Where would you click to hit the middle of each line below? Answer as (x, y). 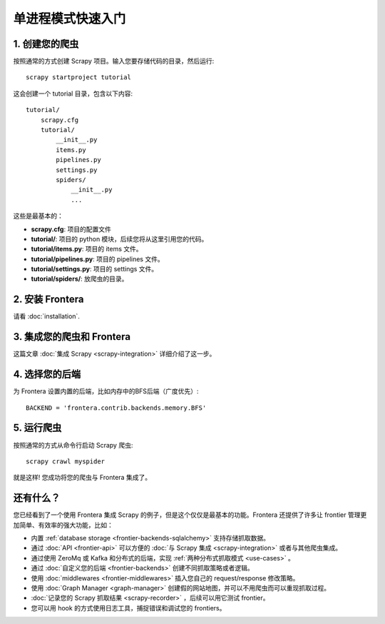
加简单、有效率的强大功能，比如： (63, 525)
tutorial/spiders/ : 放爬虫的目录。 (79, 279)
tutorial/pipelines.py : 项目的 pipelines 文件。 (97, 259)
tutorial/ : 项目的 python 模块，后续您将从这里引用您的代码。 (119, 238)
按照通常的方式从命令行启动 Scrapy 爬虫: (73, 445)
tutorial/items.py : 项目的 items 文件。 (87, 249)
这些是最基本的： (38, 216)
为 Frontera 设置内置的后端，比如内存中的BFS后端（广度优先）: (106, 391)
